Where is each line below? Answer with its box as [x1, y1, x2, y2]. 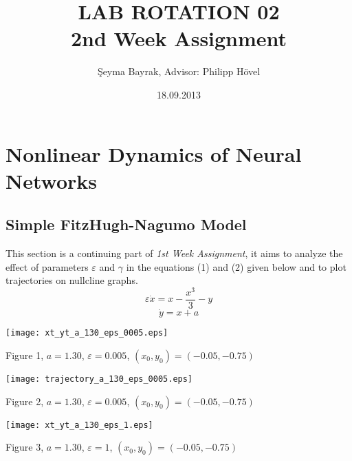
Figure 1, [5, 347, 44, 362]
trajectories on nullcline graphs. [5, 273, 138, 287]
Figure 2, [5, 393, 44, 408]
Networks [5, 166, 98, 194]
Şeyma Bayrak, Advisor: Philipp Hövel [97, 64, 261, 79]
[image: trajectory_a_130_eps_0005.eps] [5, 373, 193, 384]
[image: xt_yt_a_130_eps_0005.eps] [5, 328, 168, 338]
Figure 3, [5, 440, 44, 454]
